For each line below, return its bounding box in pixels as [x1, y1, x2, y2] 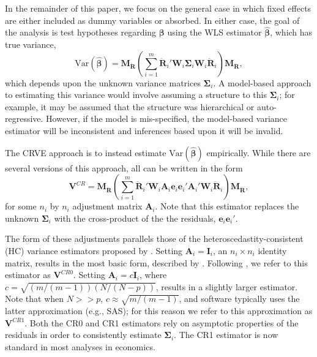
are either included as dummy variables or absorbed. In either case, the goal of [5, 13, 300, 26]
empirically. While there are [206, 146, 311, 159]
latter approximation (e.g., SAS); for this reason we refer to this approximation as [5, 304, 313, 317]
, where [139, 268, 167, 281]
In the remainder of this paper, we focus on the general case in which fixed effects [5, 2, 311, 14]
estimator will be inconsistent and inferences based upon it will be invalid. [5, 124, 283, 137]
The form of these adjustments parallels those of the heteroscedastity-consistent [5, 232, 304, 245]
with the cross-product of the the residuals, [54, 211, 216, 224]
